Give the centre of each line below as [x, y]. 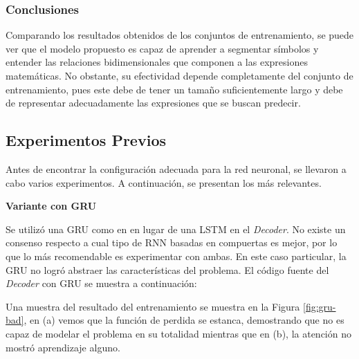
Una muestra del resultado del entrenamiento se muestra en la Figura [153, 306]
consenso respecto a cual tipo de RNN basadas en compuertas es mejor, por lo [172, 242]
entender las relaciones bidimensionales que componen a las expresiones [157, 62]
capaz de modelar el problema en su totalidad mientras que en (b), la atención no [178, 333]
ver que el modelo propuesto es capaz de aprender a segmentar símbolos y [162, 48]
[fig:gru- [320, 306]
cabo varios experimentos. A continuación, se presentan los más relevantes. [164, 182]
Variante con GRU [51, 206]
